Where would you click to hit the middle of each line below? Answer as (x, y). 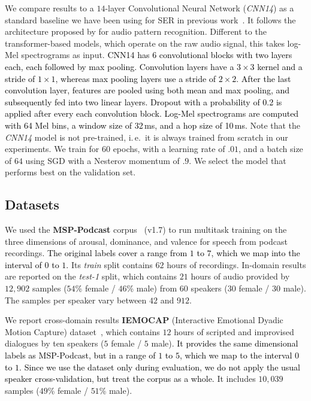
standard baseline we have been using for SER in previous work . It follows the (150, 19)
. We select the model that (238, 160)
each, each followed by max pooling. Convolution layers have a (120, 66)
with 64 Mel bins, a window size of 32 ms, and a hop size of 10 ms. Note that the (153, 125)
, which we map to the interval (236, 355)
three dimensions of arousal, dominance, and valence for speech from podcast (146, 241)
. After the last (264, 78)
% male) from (152, 288)
